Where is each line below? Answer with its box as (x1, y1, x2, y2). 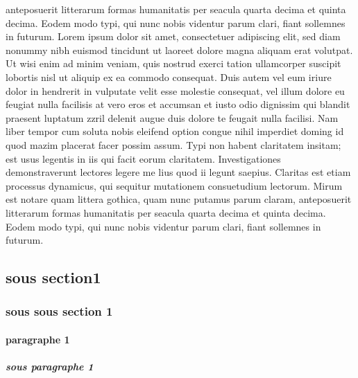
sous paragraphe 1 (6, 359, 94, 374)
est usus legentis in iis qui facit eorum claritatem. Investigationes (6, 151, 281, 165)
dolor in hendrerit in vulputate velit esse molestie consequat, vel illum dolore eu (6, 83, 345, 98)
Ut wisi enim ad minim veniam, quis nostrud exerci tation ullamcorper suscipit (6, 56, 341, 71)
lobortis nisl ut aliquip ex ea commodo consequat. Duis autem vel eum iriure (6, 69, 332, 84)
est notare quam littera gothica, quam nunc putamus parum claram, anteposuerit (6, 192, 352, 206)
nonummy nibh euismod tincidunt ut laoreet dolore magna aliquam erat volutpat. (6, 42, 353, 57)
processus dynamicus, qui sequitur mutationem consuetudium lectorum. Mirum (6, 178, 343, 192)
